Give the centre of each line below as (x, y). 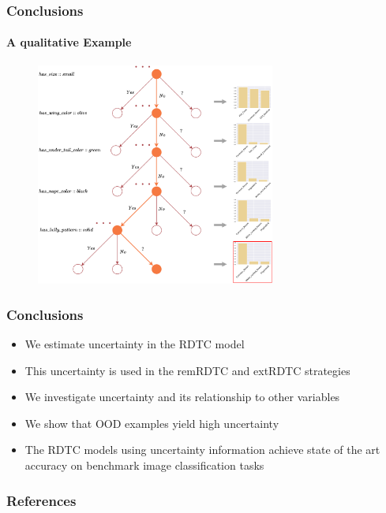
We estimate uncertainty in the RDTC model (135, 344)
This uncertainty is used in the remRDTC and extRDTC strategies (187, 370)
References (41, 500)
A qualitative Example (69, 42)
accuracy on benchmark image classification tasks (144, 465)
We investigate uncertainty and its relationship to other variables (182, 397)
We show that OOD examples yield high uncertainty (152, 423)
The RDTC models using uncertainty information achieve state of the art (202, 450)
